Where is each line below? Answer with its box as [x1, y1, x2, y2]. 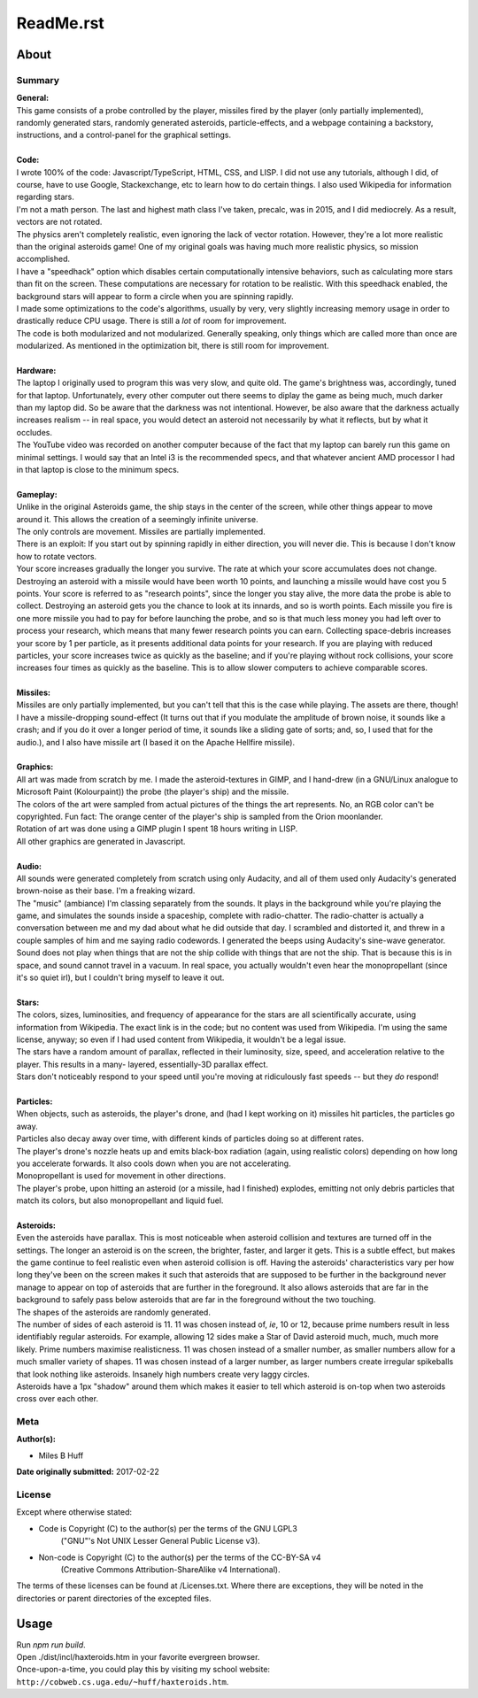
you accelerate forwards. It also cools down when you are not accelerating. [16, 1158, 291, 1169]
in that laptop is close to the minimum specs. [16, 465, 180, 475]
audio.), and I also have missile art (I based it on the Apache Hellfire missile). [16, 737, 296, 747]
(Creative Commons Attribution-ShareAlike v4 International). [60, 1563, 281, 1575]
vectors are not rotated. [16, 217, 103, 228]
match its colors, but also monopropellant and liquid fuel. [16, 1195, 224, 1206]
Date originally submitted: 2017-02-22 [16, 1466, 159, 1478]
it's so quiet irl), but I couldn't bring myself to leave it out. [16, 972, 225, 983]
